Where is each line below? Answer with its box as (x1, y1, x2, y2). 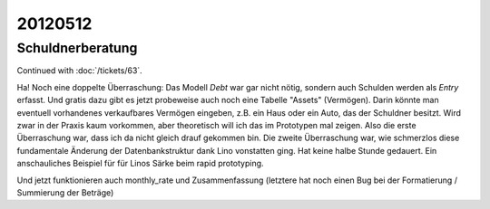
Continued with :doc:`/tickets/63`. (16, 65, 142, 76)
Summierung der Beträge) (16, 186, 114, 198)
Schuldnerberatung (16, 40, 138, 56)
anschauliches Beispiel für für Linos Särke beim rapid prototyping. (16, 158, 264, 169)
